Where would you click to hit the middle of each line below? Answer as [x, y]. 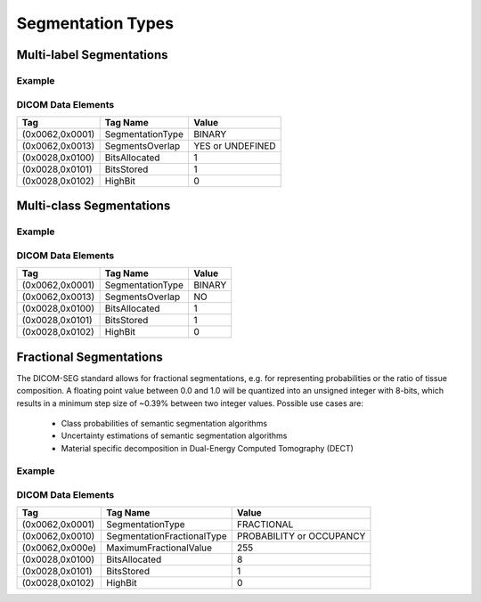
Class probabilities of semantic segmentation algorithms [164, 423]
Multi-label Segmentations [92, 55]
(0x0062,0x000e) [59, 548]
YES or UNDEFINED [234, 145]
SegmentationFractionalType [167, 536]
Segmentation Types [95, 23]
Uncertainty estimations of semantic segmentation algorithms [174, 435]
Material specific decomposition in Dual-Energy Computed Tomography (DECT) [207, 448]
